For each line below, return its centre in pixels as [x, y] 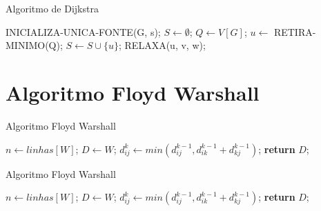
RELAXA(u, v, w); [165, 45]
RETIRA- [295, 31]
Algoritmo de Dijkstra [52, 8]
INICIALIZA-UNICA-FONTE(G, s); [83, 31]
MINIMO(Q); [34, 45]
